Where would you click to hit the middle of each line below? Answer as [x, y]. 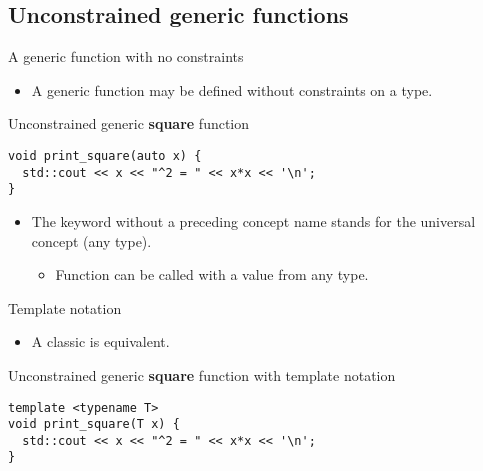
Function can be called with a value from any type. [212, 274]
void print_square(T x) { [94, 424]
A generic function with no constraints [126, 56]
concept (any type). [91, 240]
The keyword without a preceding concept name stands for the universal [253, 220]
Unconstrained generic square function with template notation [202, 374]
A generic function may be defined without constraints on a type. [232, 89]
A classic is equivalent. [100, 341]
